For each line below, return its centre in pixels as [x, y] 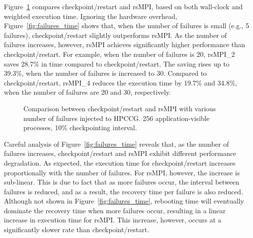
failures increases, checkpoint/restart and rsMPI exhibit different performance [120, 153]
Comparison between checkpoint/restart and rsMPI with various [120, 108]
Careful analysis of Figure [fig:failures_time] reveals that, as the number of [117, 144]
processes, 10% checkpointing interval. [80, 127]
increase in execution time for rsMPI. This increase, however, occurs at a [113, 220]
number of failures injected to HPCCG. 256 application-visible [117, 118]
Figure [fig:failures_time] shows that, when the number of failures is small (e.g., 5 [126, 25]
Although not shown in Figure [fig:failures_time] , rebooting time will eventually [124, 201]
